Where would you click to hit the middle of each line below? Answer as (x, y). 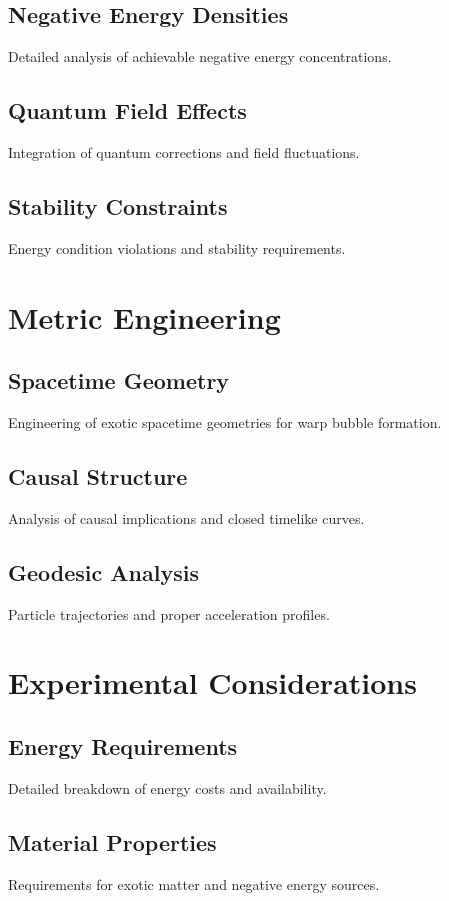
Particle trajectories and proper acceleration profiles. (169, 613)
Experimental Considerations (212, 682)
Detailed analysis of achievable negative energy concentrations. (200, 56)
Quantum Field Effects (127, 110)
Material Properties (112, 841)
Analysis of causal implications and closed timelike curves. (186, 517)
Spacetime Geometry (119, 380)
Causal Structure (98, 475)
